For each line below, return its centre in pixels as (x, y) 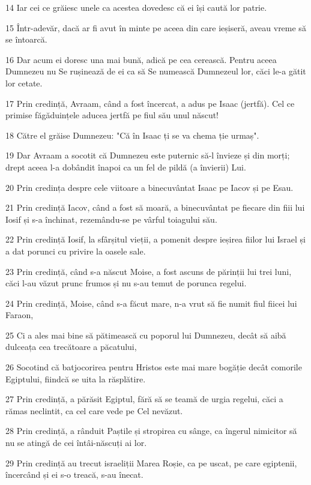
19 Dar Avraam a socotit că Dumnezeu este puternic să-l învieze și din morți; (148, 155)
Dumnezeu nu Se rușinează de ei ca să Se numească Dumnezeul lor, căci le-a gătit (156, 71)
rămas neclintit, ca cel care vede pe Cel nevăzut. (94, 410)
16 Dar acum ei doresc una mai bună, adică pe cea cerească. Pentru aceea (141, 59)
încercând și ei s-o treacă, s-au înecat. (74, 474)
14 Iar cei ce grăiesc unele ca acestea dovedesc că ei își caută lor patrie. (136, 7)
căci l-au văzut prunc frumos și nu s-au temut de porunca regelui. (126, 283)
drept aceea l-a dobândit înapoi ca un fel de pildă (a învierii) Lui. (126, 167)
